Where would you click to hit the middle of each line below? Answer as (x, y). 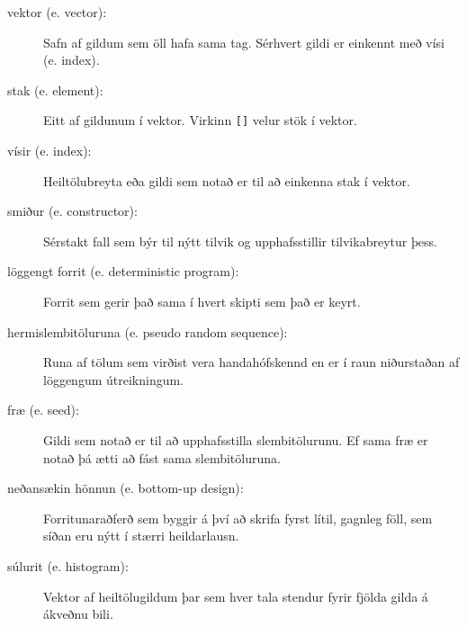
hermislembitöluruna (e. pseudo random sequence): (148, 331)
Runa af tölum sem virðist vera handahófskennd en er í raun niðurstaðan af (251, 362)
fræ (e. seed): (43, 410)
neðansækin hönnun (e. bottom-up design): (126, 488)
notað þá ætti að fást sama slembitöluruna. (162, 457)
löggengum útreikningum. (114, 379)
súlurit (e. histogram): (68, 565)
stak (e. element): (55, 89)
